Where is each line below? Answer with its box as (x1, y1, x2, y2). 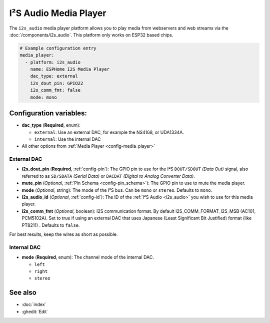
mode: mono (30, 94, 57, 100)
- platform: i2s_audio (25, 59, 81, 65)
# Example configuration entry (19, 45, 97, 51)
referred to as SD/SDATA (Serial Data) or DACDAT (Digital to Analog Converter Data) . (21, 173, 195, 179)
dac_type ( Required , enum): (21, 122, 81, 128)
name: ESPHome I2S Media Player (30, 67, 110, 72)
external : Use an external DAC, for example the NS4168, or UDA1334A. (34, 129, 184, 135)
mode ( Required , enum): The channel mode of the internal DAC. (21, 254, 154, 260)
